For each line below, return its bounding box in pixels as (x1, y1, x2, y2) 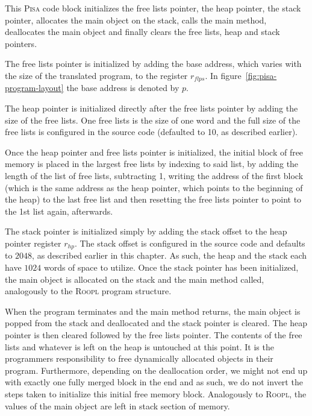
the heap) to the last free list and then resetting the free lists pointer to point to (5, 193, 302, 206)
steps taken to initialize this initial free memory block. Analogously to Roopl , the (5, 387, 307, 400)
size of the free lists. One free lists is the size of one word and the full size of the (5, 113, 301, 126)
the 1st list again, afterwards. (5, 204, 113, 217)
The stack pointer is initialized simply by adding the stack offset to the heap (5, 225, 287, 238)
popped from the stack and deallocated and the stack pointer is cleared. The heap (5, 317, 308, 329)
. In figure (205, 69, 242, 81)
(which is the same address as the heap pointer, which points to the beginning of (5, 181, 303, 194)
